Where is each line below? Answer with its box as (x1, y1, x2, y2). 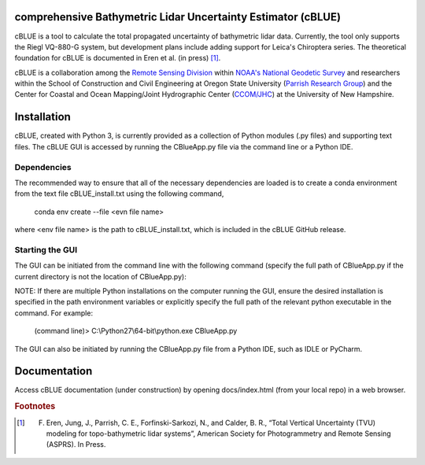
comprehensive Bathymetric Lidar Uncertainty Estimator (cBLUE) (14, 10, 342, 24)
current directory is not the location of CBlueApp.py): (14, 271, 187, 281)
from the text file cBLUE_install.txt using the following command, (14, 189, 224, 198)
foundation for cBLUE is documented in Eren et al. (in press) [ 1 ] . (14, 54, 221, 63)
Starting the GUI (14, 244, 78, 255)
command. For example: (14, 308, 94, 318)
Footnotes (14, 401, 56, 412)
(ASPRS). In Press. (46, 440, 106, 449)
